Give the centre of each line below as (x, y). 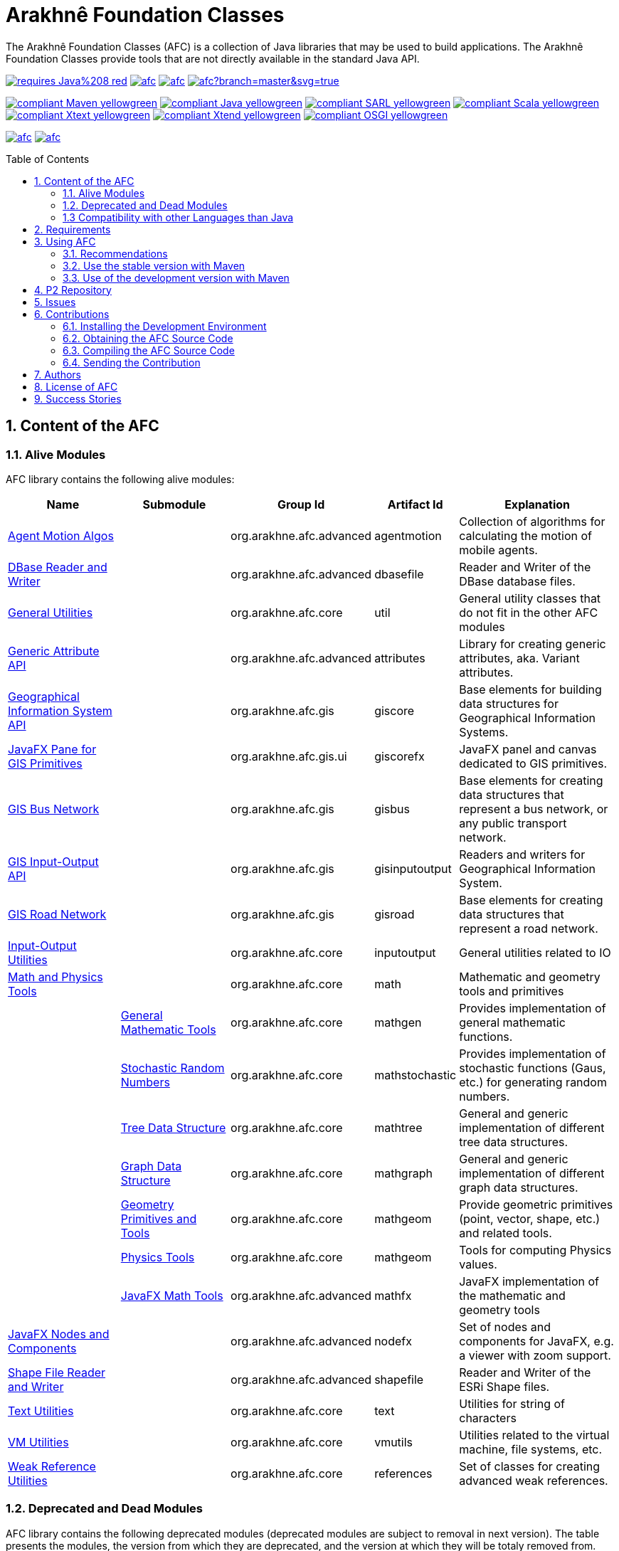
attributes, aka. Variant (519, 658)
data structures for (509, 703)
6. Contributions (72, 314)
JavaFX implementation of (529, 1281)
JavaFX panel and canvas (528, 749)
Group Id (301, 504)
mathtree (398, 1127)
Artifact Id (415, 504)
